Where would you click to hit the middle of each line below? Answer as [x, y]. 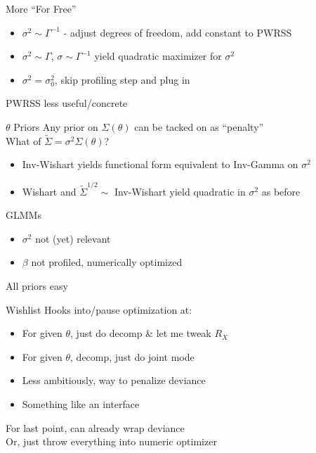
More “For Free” [41, 8]
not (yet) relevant [73, 238]
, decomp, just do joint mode [132, 356]
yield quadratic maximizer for [158, 56]
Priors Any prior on [56, 126]
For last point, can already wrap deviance [95, 427]
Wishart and [49, 191]
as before [281, 191]
